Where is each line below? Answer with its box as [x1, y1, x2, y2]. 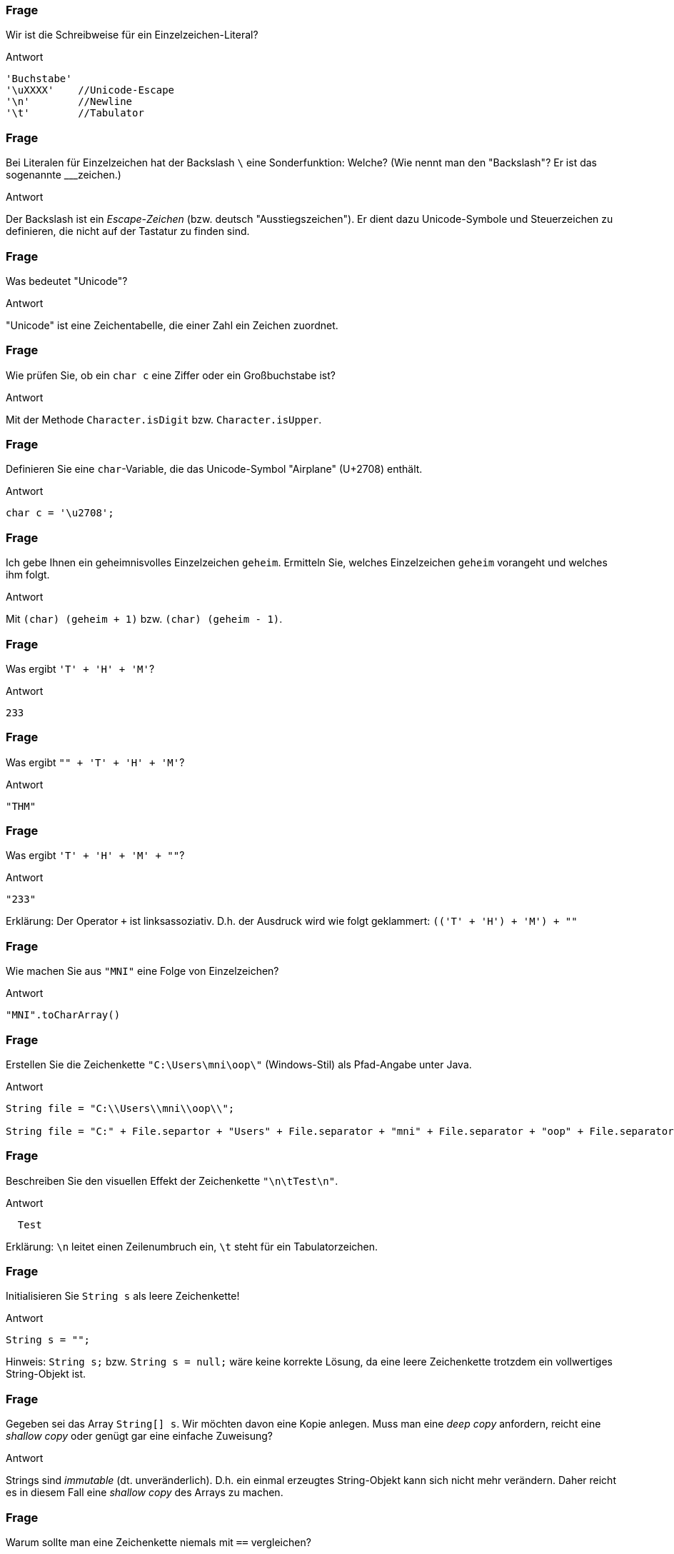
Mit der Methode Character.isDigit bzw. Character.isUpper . [6, 413, 322, 426]
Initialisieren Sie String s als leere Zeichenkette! [6, 1290, 240, 1303]
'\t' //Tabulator [6, 107, 144, 119]
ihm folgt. [6, 568, 50, 581]
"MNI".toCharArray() [6, 1009, 121, 1021]
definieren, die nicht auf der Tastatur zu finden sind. [6, 225, 250, 238]
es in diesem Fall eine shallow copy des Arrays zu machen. [6, 1486, 283, 1499]
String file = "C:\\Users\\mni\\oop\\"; [6, 1102, 235, 1114]
